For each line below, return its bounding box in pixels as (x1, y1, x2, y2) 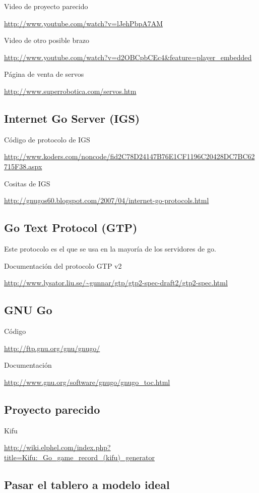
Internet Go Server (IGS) (4, 110, 140, 126)
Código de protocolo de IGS (4, 134, 90, 144)
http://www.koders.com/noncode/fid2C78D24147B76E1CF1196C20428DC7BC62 (4, 151, 255, 162)
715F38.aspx (4, 161, 42, 171)
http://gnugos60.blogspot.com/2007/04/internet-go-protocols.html (4, 195, 209, 206)
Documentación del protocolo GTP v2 (4, 260, 122, 271)
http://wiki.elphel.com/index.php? (4, 442, 111, 453)
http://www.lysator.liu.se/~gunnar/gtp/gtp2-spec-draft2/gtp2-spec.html (4, 277, 228, 288)
